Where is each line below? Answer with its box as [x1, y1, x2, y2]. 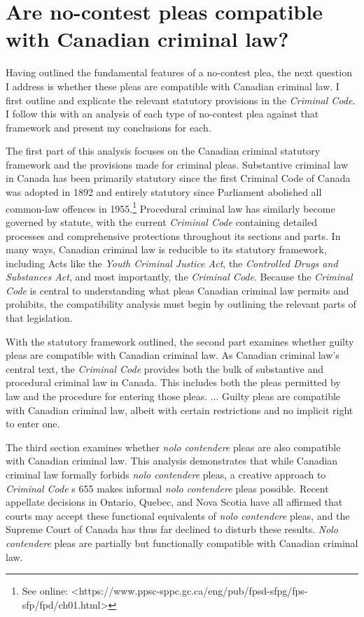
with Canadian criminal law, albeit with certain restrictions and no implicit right [6, 402, 353, 417]
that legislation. [6, 311, 73, 325]
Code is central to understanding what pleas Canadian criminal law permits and [6, 283, 349, 297]
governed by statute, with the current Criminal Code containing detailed [6, 214, 317, 229]
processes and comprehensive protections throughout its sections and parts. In [6, 228, 341, 243]
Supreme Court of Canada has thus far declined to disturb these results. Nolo [6, 522, 339, 537]
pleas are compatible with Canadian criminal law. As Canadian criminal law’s [6, 348, 339, 362]
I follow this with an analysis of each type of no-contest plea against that [6, 106, 319, 121]
